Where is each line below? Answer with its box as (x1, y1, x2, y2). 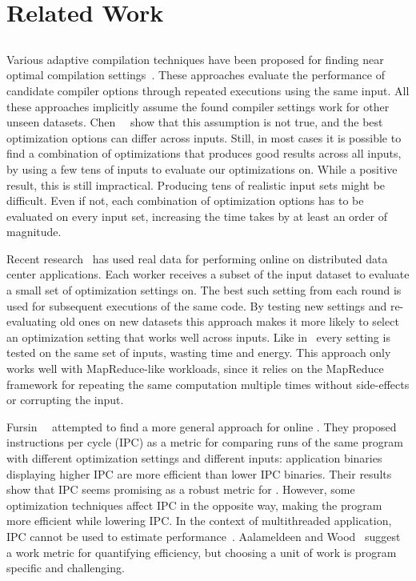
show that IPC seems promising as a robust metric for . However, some (6, 481, 355, 498)
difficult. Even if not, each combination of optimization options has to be (6, 192, 364, 209)
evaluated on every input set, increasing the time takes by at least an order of (6, 207, 388, 224)
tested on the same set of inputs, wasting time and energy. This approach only (6, 344, 391, 361)
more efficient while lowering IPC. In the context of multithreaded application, (6, 512, 392, 529)
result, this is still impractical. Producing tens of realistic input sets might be (6, 176, 386, 193)
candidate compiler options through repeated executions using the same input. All (6, 82, 410, 98)
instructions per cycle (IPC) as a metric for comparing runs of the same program (6, 434, 403, 451)
